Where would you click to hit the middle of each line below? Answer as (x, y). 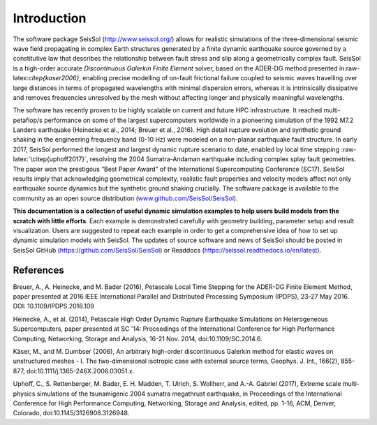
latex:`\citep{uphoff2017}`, (51, 159)
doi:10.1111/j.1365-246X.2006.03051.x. (81, 371)
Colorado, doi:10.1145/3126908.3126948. (71, 413)
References (38, 270)
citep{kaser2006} (54, 78)
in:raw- (349, 68)
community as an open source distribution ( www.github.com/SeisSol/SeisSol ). (125, 198)
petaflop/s (28, 120)
